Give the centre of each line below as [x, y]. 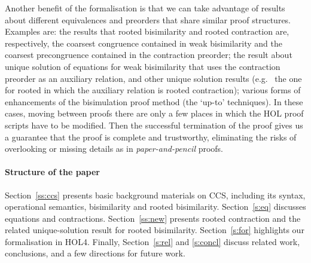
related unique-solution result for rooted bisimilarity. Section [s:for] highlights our [155, 230]
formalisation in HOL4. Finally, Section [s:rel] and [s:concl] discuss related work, [153, 241]
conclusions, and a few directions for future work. [95, 253]
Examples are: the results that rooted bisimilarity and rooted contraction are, [147, 31]
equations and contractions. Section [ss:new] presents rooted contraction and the [153, 218]
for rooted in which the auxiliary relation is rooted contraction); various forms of [153, 90]
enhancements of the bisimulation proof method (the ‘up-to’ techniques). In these [154, 101]
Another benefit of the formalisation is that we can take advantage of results [145, 8]
